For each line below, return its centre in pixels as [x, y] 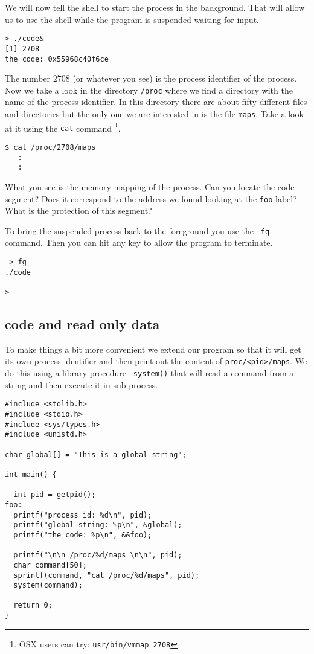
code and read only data [82, 324]
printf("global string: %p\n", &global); [98, 525]
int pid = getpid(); [55, 495]
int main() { [31, 474]
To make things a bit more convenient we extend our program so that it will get [153, 349]
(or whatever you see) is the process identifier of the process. [185, 78]
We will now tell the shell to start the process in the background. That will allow [155, 7]
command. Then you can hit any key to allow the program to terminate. [139, 242]
